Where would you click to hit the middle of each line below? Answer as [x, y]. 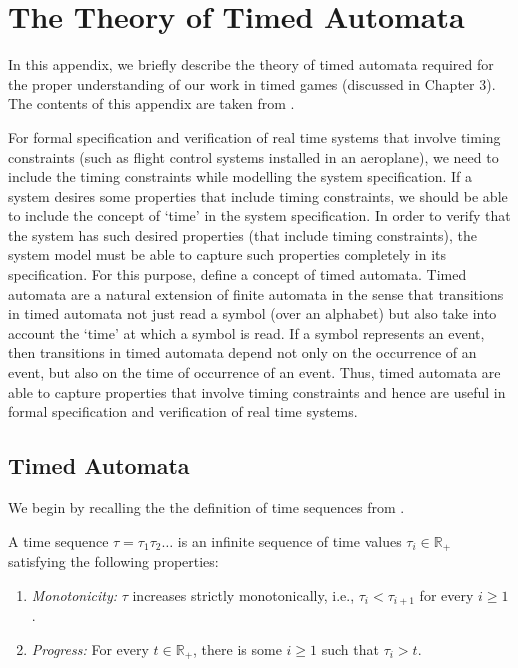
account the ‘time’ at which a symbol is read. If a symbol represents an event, [246, 332]
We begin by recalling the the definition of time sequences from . [206, 507]
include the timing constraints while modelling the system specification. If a [240, 176]
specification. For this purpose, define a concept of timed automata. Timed [237, 274]
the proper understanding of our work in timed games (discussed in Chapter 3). [252, 83]
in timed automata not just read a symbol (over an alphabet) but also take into [252, 313]
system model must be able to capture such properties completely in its [227, 254]
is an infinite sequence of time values [289, 540]
